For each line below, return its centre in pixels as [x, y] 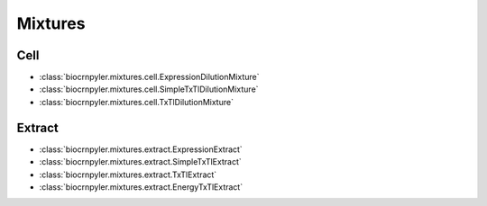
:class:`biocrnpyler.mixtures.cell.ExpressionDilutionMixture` [149, 77]
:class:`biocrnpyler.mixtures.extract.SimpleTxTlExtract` [141, 162]
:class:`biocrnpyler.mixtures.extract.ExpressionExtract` [141, 149]
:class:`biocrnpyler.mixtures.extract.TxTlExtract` [128, 175]
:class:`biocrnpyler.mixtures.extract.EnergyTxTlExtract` [141, 187]
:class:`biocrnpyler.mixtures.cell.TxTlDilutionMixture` [137, 102]
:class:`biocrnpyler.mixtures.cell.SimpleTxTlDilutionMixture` [149, 89]
